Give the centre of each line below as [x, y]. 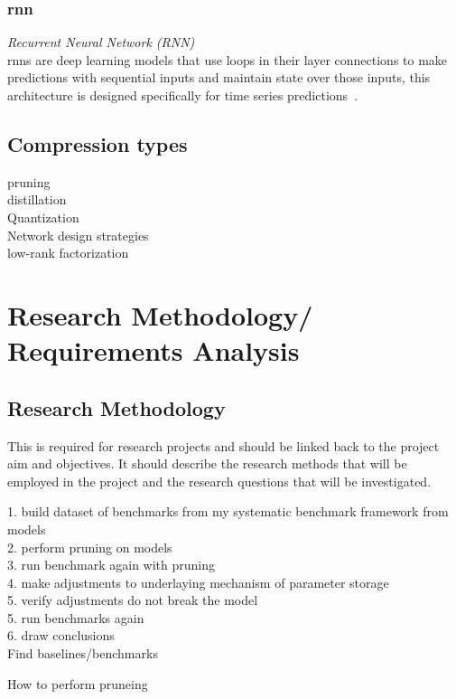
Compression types [98, 143]
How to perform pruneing [78, 683]
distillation [37, 199]
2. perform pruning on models [90, 547]
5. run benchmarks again [76, 617]
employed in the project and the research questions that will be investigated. [219, 481]
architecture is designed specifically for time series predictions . [182, 95]
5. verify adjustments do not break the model [133, 600]
